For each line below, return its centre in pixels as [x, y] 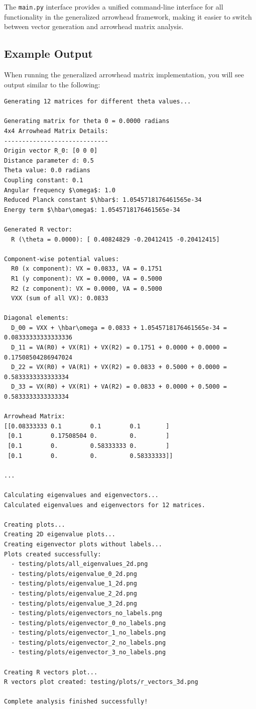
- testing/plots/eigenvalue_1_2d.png [74, 584]
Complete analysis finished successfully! [76, 702]
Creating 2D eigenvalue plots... [60, 535]
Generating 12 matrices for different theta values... [98, 102]
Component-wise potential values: [62, 259]
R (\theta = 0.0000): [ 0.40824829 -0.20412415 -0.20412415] [115, 239]
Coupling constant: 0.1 [44, 180]
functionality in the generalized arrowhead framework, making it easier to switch [128, 16]
